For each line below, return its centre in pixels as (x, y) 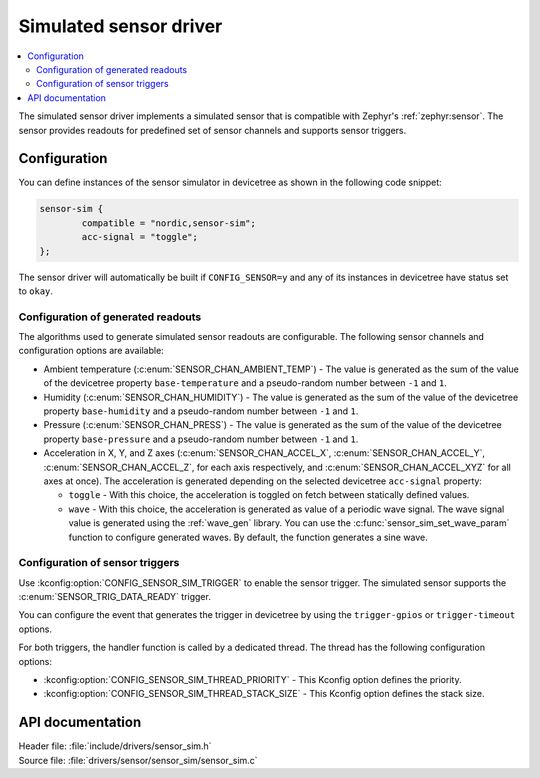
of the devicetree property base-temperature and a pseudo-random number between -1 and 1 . (245, 383)
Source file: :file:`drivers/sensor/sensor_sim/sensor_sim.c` (138, 760)
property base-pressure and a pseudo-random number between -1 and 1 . (201, 439)
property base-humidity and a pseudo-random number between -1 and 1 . (201, 411)
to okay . (36, 291)
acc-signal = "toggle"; (140, 237)
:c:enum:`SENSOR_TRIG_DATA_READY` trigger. (115, 597)
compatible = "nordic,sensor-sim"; (169, 223)
